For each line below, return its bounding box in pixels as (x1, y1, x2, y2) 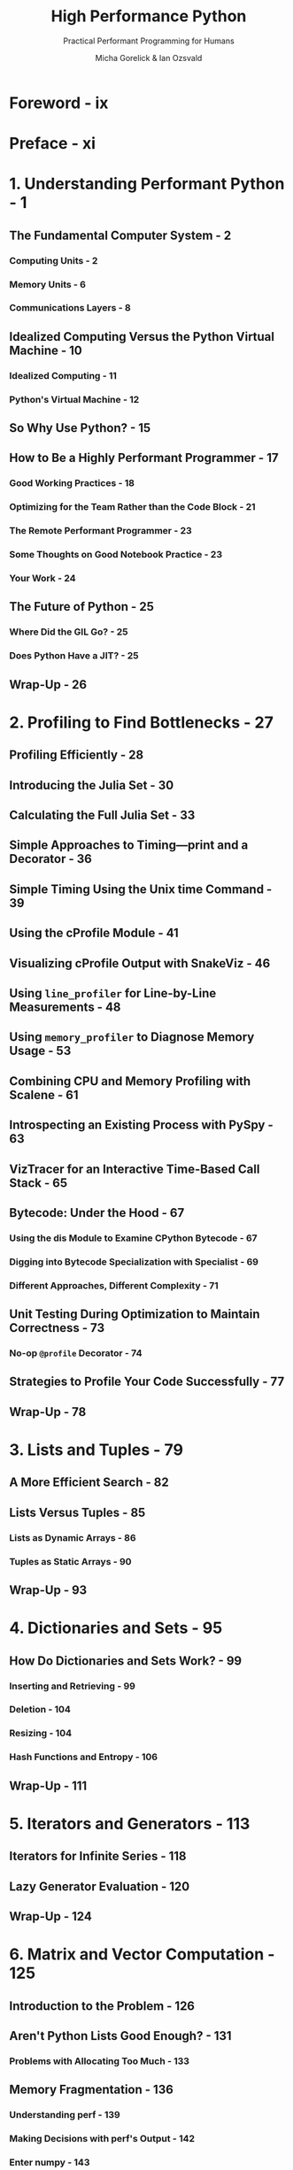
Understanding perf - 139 (9, 2109, 121, 2121)
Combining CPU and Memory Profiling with (9, 1073, 251, 1089)
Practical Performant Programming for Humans (63, 35, 235, 46)
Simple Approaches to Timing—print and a (9, 838, 249, 853)
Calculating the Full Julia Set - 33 (9, 808, 196, 823)
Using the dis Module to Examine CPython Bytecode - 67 (9, 1232, 258, 1244)
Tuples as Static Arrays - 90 (9, 1555, 132, 1567)
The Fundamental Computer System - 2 (9, 227, 232, 242)
